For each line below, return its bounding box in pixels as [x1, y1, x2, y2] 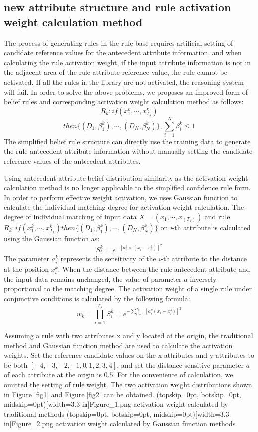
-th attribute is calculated [172, 222, 251, 233]
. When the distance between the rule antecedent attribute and [58, 263, 250, 274]
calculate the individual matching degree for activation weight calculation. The [4, 202, 244, 212]
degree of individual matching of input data [4, 212, 137, 222]
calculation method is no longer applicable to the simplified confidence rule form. [4, 182, 251, 193]
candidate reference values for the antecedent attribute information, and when [4, 47, 242, 58]
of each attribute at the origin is [4, 369, 102, 380]
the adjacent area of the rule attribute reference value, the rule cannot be [4, 67, 228, 77]
